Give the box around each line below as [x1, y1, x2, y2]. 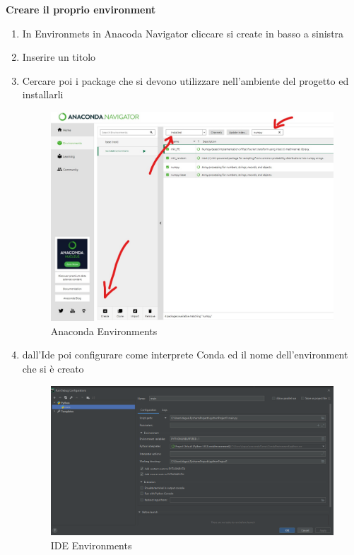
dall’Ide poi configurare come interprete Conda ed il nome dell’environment [22, 347, 348, 362]
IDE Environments [50, 537, 132, 552]
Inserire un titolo [22, 49, 96, 64]
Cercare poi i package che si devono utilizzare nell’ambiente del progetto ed [22, 73, 349, 88]
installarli [22, 87, 64, 102]
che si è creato [22, 361, 84, 375]
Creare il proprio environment [6, 2, 156, 16]
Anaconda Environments [50, 323, 158, 338]
